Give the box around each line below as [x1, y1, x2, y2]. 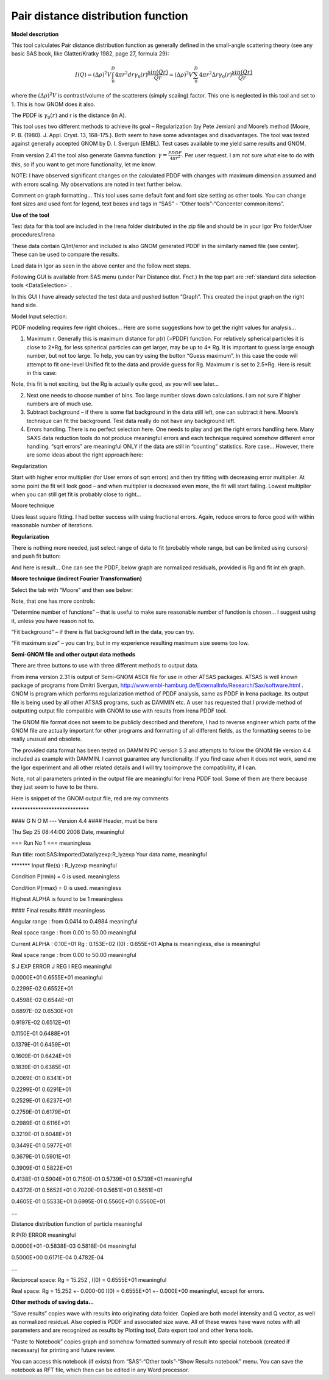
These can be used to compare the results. [11, 251, 119, 258]
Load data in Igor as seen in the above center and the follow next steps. [11, 262, 191, 269]
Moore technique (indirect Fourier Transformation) [11, 575, 143, 582]
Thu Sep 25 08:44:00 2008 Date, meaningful [11, 828, 125, 835]
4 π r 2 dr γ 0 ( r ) [115, 70, 148, 79]
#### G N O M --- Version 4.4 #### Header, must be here [11, 817, 158, 824]
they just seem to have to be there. [11, 783, 99, 791]
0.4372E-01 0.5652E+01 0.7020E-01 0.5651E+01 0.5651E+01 [11, 1186, 163, 1194]
